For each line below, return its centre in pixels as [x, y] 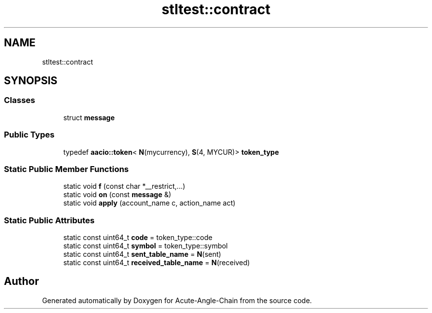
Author [21, 281]
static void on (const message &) [117, 195]
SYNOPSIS [31, 81]
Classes [20, 100]
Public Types [29, 135]
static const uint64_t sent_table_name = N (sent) [142, 254]
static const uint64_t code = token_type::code [138, 238]
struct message [89, 117]
